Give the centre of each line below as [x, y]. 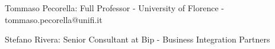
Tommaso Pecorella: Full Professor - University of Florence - [114, 8]
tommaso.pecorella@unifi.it [54, 19]
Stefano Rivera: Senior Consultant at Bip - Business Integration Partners [137, 39]
